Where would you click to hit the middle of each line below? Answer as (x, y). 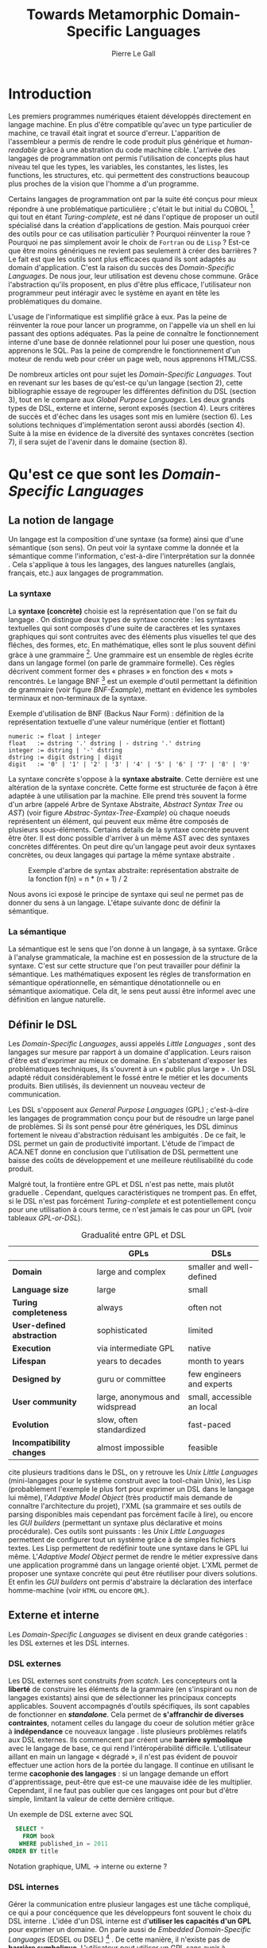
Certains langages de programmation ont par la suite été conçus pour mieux (133, 199)
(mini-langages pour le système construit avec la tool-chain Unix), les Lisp (130, 1481)
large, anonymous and (138, 1397)
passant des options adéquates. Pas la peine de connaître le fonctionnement (133, 334)
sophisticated (122, 1331)
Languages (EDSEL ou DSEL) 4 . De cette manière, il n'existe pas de (119, 1938)
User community (44, 1402)
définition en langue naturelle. (57, 999)
